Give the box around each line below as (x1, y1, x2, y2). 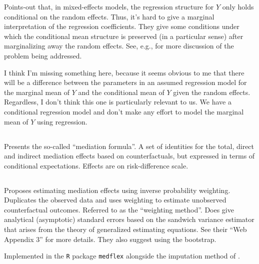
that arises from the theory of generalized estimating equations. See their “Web (4, 224, 247, 234)
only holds (222, 1, 254, 11)
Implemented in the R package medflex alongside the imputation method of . (4, 250, 240, 261)
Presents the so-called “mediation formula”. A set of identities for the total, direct (4, 140, 254, 151)
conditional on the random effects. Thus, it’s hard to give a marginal (4, 11, 214, 21)
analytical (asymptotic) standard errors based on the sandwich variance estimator (4, 214, 254, 224)
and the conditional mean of (78, 86, 164, 97)
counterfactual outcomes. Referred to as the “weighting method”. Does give (4, 204, 234, 214)
